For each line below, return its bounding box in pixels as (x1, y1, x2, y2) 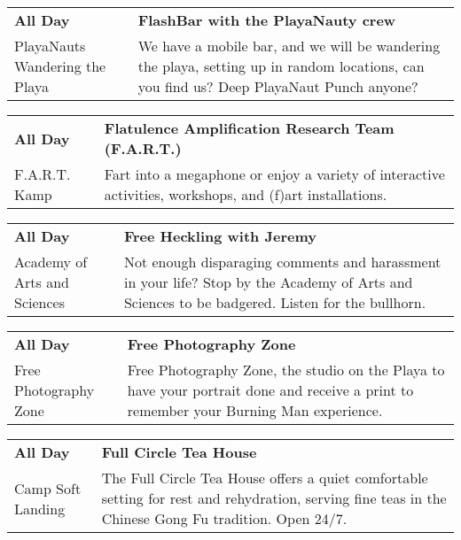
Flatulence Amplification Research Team (104, 118, 395, 138)
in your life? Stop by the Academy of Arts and (123, 272, 413, 292)
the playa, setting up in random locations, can (137, 56, 425, 76)
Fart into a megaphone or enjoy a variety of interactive (104, 164, 445, 184)
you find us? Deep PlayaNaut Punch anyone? (137, 76, 418, 96)
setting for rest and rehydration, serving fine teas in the (101, 488, 447, 508)
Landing (14, 498, 66, 519)
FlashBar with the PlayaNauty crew (137, 10, 396, 30)
